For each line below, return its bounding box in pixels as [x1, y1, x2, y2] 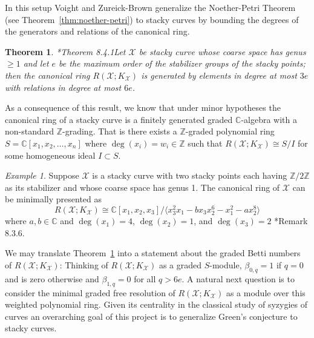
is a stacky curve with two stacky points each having [92, 169, 287, 182]
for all [134, 272, 156, 285]
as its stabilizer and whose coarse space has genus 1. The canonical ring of [5, 181, 280, 193]
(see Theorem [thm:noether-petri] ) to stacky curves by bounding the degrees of [5, 13, 299, 25]
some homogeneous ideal [5, 148, 96, 161]
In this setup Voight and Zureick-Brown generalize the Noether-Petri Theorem [5, 1, 296, 13]
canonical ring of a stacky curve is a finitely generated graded [5, 113, 233, 125]
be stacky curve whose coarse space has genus [139, 45, 306, 58]
